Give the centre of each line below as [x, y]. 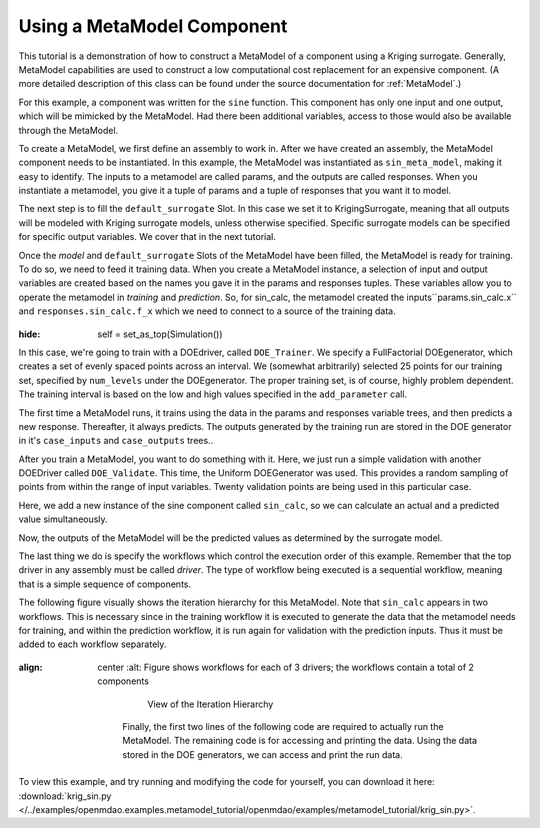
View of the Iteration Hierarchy [210, 704]
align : [30, 667]
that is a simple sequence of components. [105, 584]
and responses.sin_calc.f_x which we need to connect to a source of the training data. [207, 311]
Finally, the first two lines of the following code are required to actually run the [283, 726]
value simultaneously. [63, 519]
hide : [29, 334]
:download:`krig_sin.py [65, 796]
